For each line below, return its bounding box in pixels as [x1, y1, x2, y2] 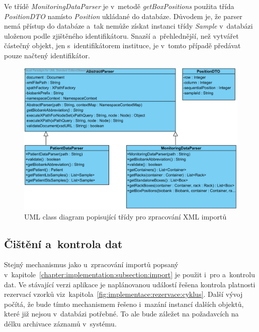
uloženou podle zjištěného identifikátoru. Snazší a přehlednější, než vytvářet [4, 30, 239, 41]
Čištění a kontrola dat [4, 236, 123, 251]
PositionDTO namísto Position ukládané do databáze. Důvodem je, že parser [4, 11, 242, 21]
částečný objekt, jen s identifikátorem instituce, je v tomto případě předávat [4, 40, 241, 51]
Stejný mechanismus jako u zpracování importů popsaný [4, 259, 179, 270]
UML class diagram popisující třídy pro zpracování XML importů [24, 211, 227, 222]
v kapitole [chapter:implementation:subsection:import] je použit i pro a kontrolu [4, 269, 255, 279]
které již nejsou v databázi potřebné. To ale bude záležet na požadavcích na [4, 308, 239, 319]
